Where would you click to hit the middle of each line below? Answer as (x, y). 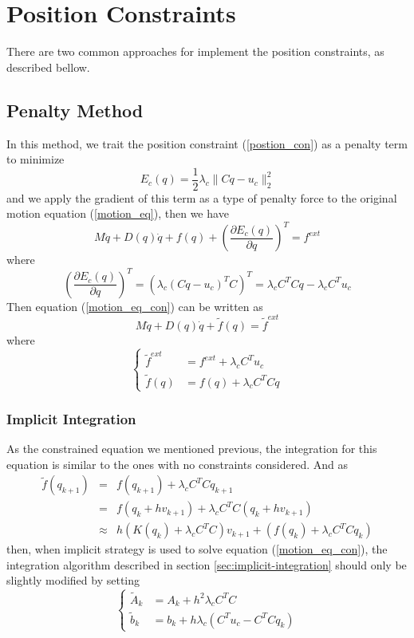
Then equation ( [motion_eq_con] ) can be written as (135, 306)
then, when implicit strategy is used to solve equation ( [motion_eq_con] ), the (197, 549)
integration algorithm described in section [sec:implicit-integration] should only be (207, 564)
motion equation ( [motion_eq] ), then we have (118, 213)
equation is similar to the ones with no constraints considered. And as (177, 464)
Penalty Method (75, 110)
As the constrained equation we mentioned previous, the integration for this (192, 448)
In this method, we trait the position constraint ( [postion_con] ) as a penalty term (207, 143)
